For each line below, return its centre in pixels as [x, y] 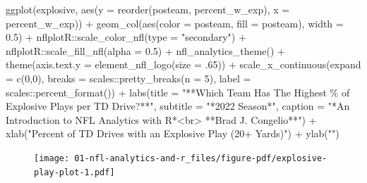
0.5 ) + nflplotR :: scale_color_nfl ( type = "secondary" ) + [126, 37]
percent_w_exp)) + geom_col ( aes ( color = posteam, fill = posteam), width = [175, 23]
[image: [52, 158]
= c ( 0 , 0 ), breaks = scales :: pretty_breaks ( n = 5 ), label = [128, 78]
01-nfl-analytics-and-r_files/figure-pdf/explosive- [201, 158]
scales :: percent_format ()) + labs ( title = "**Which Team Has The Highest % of [178, 92]
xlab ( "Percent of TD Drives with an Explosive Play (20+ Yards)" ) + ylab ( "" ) [173, 133]
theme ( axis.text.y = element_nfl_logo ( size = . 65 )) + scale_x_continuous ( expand [183, 64]
